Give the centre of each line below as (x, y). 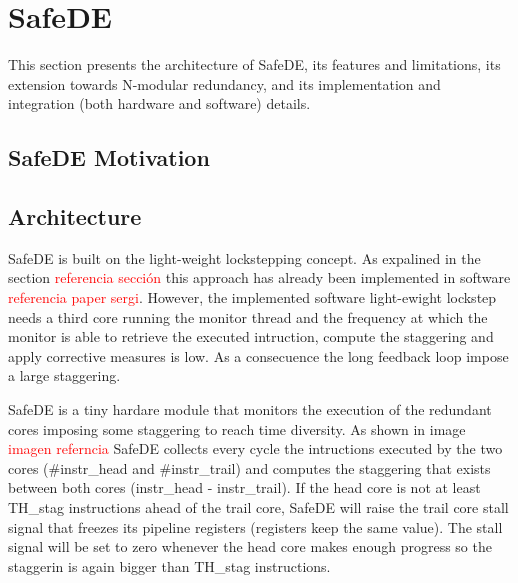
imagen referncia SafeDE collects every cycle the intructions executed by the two (255, 448)
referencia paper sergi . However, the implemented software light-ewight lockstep (252, 297)
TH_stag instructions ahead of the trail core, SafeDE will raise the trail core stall (258, 507)
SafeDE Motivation (109, 157)
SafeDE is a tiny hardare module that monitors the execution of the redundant (250, 409)
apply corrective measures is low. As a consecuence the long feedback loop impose (258, 355)
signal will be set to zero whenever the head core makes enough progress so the (250, 546)
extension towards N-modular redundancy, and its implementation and (224, 83)
